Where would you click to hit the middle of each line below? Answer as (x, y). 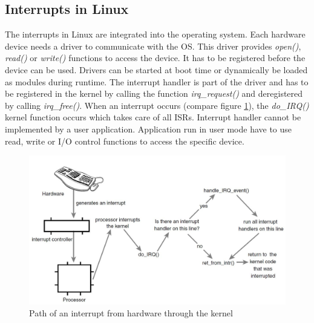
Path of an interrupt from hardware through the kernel (131, 312)
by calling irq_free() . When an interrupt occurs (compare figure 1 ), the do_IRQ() (157, 105)
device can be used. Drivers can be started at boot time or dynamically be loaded (156, 69)
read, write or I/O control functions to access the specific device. (125, 141)
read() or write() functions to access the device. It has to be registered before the (155, 58)
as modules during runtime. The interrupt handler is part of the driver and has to (157, 81)
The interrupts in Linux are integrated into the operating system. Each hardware (155, 34)
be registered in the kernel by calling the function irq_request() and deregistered (154, 93)
